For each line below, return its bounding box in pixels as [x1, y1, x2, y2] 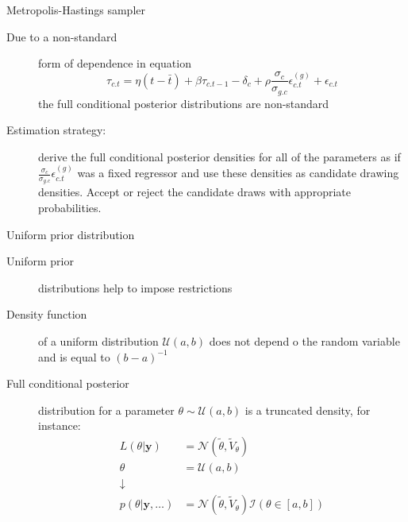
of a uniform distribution [38, 333, 159, 350]
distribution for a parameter [38, 401, 175, 418]
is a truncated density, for [244, 401, 371, 418]
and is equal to [38, 348, 110, 365]
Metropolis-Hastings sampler [6, 2, 145, 17]
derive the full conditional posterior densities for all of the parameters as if [38, 148, 401, 164]
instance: [38, 417, 81, 434]
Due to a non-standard [6, 28, 117, 44]
